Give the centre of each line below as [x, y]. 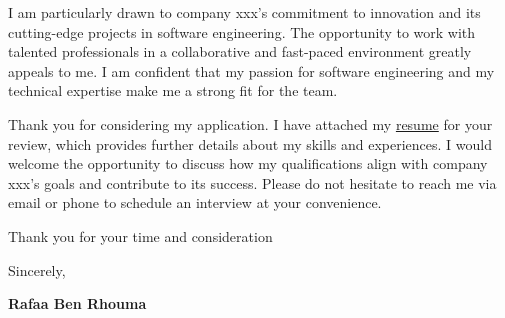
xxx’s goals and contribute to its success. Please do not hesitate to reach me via [252, 182]
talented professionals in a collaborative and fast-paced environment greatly [240, 51]
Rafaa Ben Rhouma [77, 303]
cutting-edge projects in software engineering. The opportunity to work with [242, 31]
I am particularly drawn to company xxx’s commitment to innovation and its [244, 12]
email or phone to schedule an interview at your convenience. [195, 202]
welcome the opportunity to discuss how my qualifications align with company [248, 163]
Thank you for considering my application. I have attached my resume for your [250, 123]
